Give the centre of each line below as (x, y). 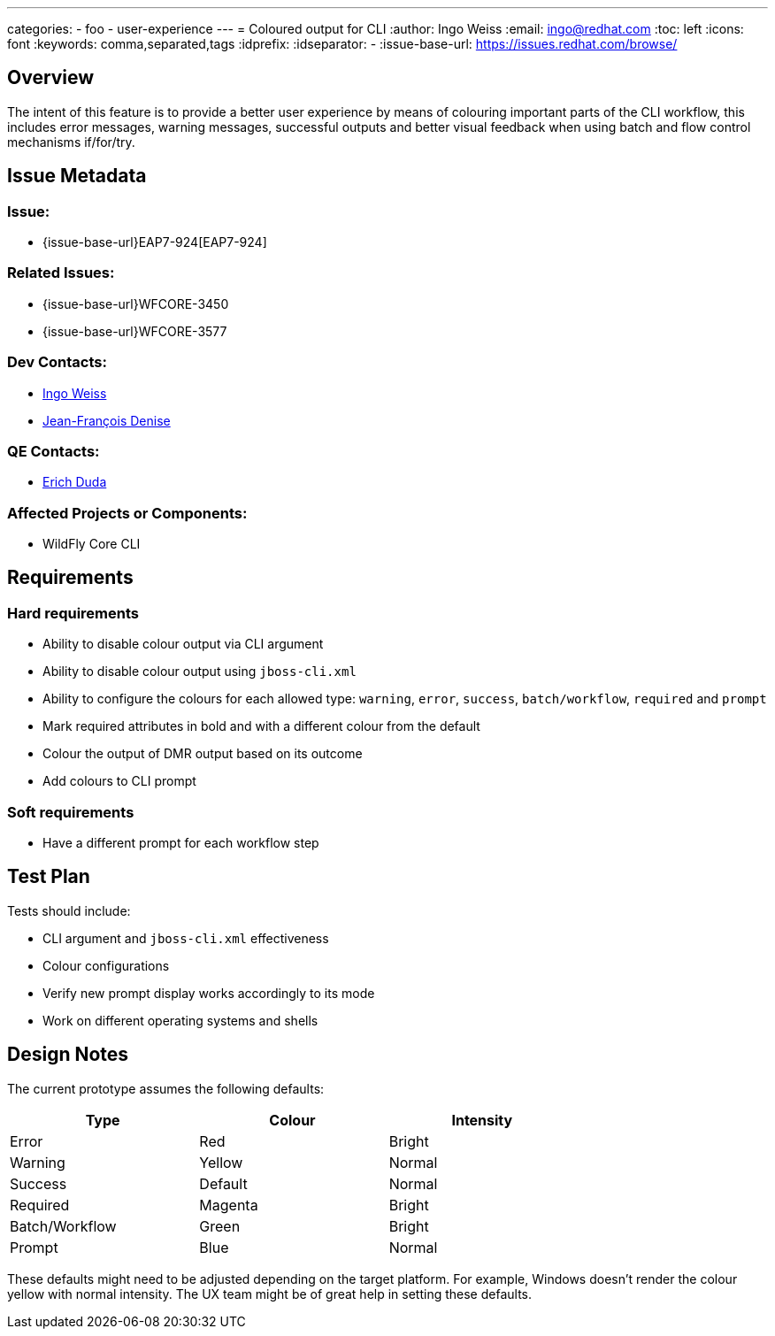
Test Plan (49, 877)
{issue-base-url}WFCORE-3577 (135, 331)
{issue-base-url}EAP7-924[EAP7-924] (155, 242)
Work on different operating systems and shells (180, 1020)
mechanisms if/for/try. (71, 142)
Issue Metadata (77, 176)
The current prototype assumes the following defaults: (166, 1088)
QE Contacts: (54, 451)
